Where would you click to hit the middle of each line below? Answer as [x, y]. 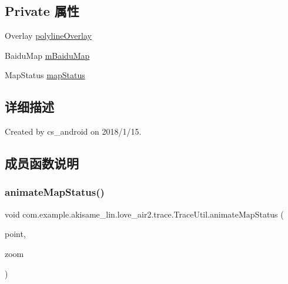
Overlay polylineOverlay [48, 36]
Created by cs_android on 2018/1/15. [73, 131]
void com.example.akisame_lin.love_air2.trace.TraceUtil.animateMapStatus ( [144, 214]
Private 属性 [42, 11]
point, [15, 234]
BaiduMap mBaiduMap [47, 55]
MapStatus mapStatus [45, 75]
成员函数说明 [42, 163]
